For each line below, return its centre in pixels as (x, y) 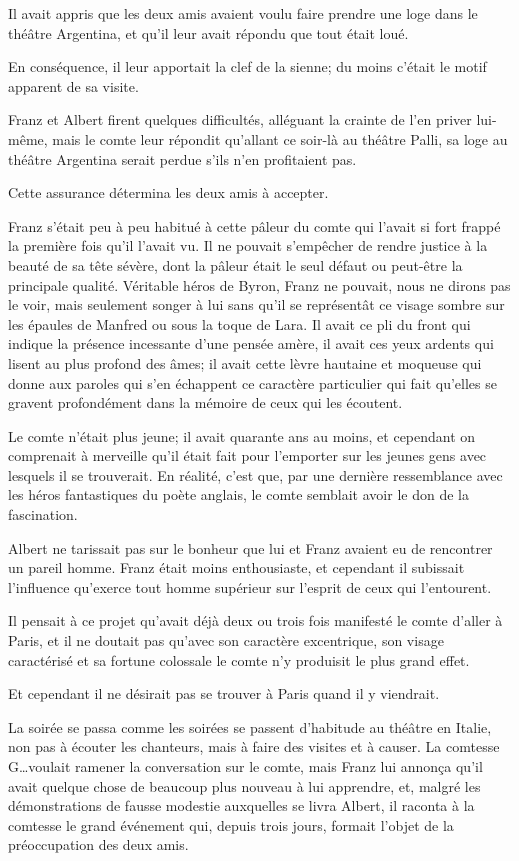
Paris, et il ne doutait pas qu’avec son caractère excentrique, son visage (226, 640)
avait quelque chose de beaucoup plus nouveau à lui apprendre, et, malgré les (244, 785)
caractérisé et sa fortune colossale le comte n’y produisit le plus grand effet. (239, 659)
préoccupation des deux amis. (98, 844)
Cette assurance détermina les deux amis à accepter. (168, 192)
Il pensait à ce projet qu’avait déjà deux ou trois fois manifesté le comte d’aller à (255, 620)
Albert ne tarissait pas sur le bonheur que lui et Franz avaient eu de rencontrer (250, 547)
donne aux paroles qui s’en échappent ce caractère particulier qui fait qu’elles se (252, 382)
